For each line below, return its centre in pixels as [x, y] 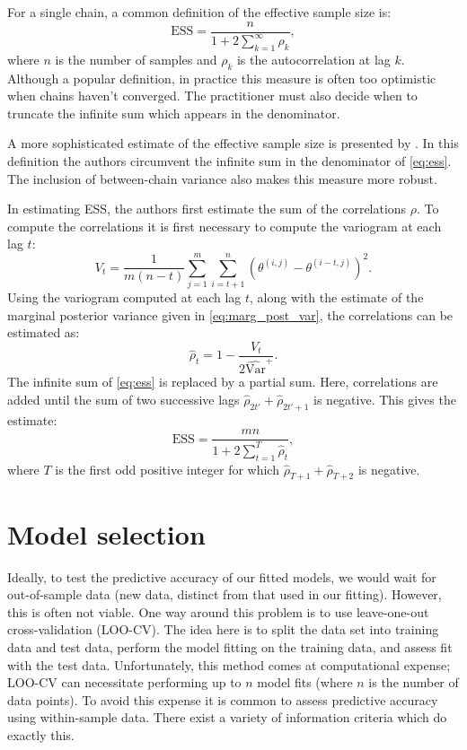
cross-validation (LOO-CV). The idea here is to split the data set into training [223, 629]
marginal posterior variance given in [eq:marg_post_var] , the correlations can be [230, 314]
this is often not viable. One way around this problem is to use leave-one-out [218, 611]
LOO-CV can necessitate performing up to [124, 682]
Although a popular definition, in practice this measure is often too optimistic [222, 78]
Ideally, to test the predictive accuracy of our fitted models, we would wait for [222, 576]
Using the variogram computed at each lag [124, 297]
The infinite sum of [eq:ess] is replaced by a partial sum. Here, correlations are [223, 382]
